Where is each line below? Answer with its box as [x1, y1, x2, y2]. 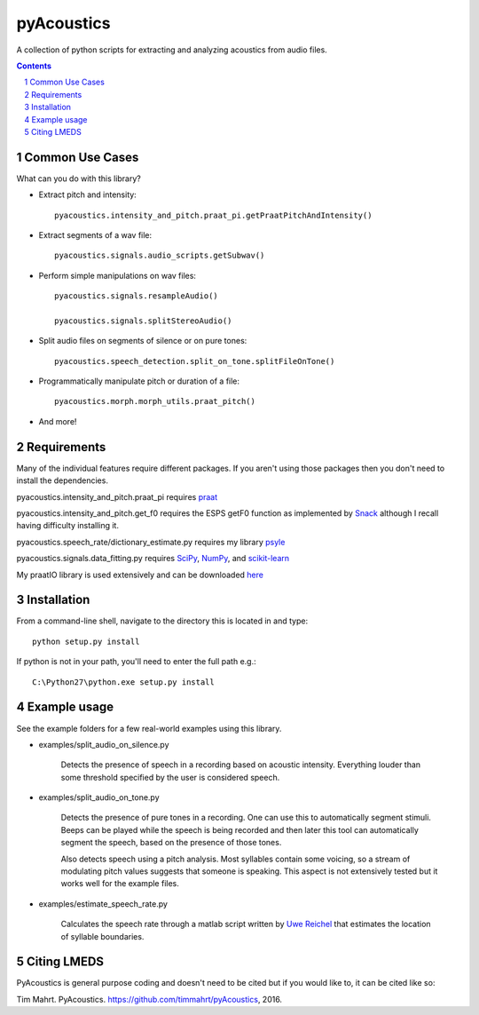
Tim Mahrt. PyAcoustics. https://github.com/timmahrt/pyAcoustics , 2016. [16, 994, 283, 1004]
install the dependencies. [16, 475, 108, 486]
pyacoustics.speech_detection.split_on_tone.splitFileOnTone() [54, 356, 335, 366]
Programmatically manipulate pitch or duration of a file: [38, 376, 239, 386]
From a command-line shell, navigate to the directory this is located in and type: [16, 615, 309, 626]
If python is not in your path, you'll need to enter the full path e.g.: [16, 656, 256, 667]
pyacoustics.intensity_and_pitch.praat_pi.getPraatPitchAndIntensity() [54, 210, 373, 220]
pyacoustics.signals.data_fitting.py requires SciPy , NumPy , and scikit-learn [16, 553, 290, 564]
